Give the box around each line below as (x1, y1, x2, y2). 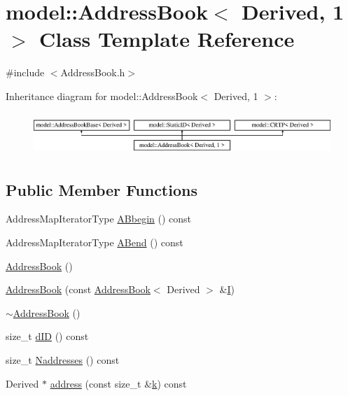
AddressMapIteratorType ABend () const (6, 234, 183, 249)
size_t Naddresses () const (6, 352, 120, 367)
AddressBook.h (60, 65, 125, 80)
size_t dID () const (6, 329, 89, 344)
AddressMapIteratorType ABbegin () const (6, 211, 192, 226)
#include (6, 65, 45, 80)
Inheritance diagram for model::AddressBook (6, 88, 198, 103)
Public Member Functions (6, 178, 197, 200)
